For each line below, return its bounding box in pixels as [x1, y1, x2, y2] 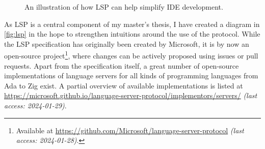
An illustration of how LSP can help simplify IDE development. [24, 2, 223, 12]
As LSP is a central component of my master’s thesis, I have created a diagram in [4, 18, 260, 29]
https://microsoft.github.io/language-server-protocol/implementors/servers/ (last [4, 90, 257, 101]
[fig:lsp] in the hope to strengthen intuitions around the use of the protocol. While [4, 28, 260, 39]
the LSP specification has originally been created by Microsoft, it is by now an [4, 38, 249, 49]
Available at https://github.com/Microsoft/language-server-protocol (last [16, 125, 244, 135]
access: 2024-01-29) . [4, 100, 67, 110]
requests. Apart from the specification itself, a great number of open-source [4, 60, 239, 71]
